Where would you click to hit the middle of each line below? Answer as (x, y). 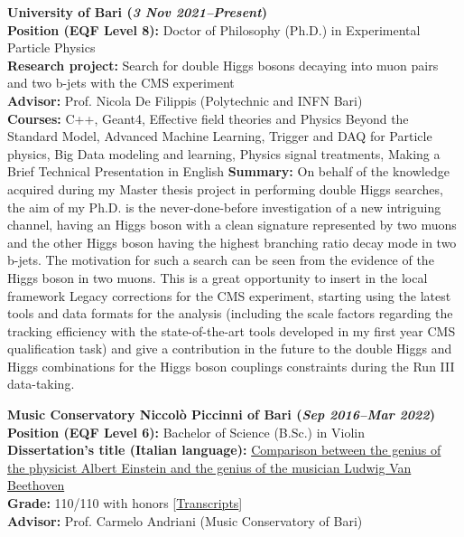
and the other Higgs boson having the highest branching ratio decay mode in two (232, 242)
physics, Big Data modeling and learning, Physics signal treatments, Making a (224, 153)
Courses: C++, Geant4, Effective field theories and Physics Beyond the (208, 118)
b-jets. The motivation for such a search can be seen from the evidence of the (221, 260)
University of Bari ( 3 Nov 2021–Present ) (137, 12)
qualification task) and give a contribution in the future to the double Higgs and (230, 349)
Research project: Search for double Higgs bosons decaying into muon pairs (223, 65)
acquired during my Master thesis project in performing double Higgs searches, (225, 188)
